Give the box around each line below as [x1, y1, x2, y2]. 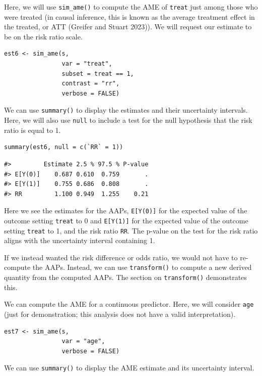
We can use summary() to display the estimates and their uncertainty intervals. [4, 105, 248, 115]
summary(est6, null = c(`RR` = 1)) [4, 144, 123, 151]
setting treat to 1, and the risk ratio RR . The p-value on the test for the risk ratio [4, 225, 258, 236]
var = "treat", [61, 60, 112, 68]
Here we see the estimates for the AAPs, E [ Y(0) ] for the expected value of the [4, 205, 247, 216]
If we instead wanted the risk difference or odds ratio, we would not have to [4, 252, 238, 262]
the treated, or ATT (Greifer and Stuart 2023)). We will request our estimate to [4, 21, 252, 32]
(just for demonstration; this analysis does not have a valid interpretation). [4, 309, 236, 319]
